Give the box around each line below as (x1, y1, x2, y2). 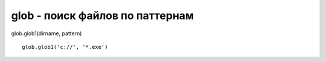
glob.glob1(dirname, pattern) (11, 30, 82, 37)
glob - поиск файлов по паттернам (11, 9, 194, 22)
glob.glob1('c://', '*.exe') (22, 44, 108, 50)
